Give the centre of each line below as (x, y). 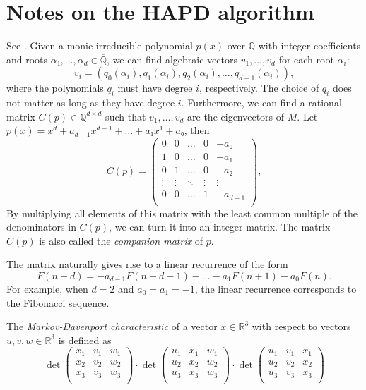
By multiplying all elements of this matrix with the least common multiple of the (182, 213)
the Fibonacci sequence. (58, 302)
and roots (27, 59)
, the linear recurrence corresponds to (276, 288)
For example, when (47, 288)
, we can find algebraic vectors (172, 59)
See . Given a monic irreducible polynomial (100, 45)
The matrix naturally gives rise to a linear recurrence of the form (147, 264)
